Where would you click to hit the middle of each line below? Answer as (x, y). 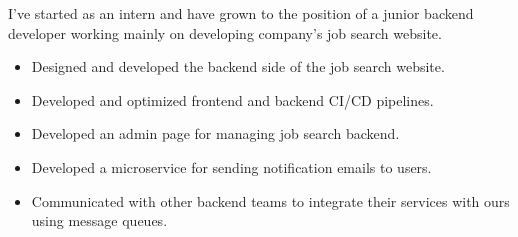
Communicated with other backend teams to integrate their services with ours (270, 200)
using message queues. (99, 220)
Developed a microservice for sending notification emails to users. (231, 166)
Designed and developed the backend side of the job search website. (238, 66)
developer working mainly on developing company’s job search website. (225, 32)
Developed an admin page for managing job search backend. (215, 133)
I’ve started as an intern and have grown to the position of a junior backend (241, 13)
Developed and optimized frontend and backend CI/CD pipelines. (232, 99)
